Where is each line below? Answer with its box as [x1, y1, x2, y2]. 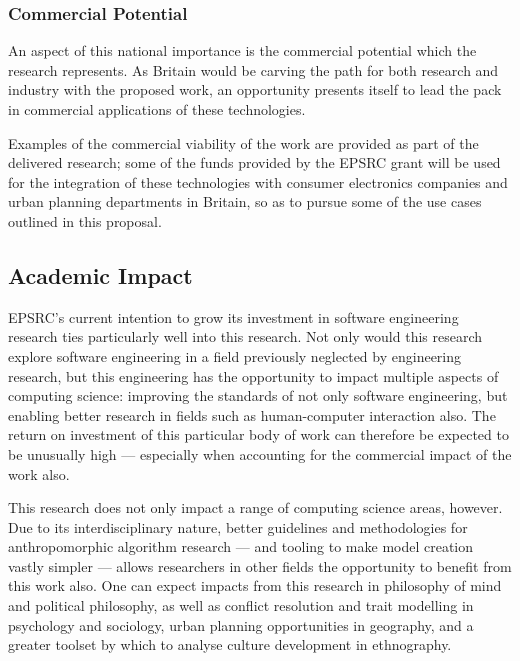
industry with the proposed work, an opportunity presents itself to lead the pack [8, 79, 502, 100]
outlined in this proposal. [8, 210, 162, 231]
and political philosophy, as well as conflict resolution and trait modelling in [8, 595, 474, 616]
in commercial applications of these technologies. [8, 99, 306, 119]
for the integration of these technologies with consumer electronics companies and [8, 171, 508, 192]
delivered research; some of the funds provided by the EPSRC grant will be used [8, 152, 501, 173]
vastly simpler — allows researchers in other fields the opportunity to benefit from [8, 555, 512, 576]
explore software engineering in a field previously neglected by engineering [8, 345, 462, 366]
